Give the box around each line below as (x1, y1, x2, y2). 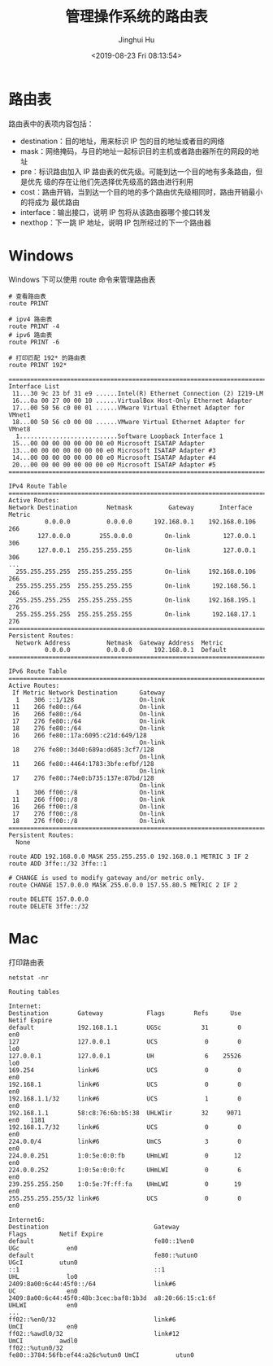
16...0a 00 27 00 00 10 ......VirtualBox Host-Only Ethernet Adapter (11, 396, 253, 405)
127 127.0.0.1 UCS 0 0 (8, 1037, 242, 1046)
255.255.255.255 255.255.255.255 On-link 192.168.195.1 (15, 596, 256, 604)
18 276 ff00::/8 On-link (11, 817, 165, 825)
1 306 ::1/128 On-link (15, 695, 165, 704)
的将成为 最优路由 (19, 197, 80, 207)
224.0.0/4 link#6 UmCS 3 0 (8, 1137, 242, 1145)
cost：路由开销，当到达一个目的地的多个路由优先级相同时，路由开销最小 (19, 186, 263, 196)
